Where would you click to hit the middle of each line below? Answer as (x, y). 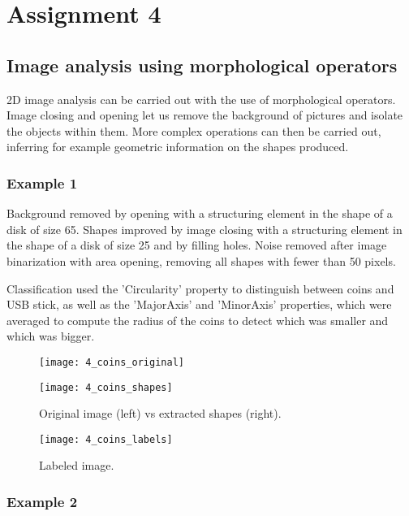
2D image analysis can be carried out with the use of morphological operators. (201, 99)
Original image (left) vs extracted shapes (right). (160, 413)
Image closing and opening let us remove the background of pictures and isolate (205, 115)
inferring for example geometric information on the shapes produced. (178, 147)
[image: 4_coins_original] (112, 362)
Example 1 (42, 182)
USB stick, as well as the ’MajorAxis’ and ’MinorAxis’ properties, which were (199, 304)
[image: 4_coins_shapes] (106, 387)
